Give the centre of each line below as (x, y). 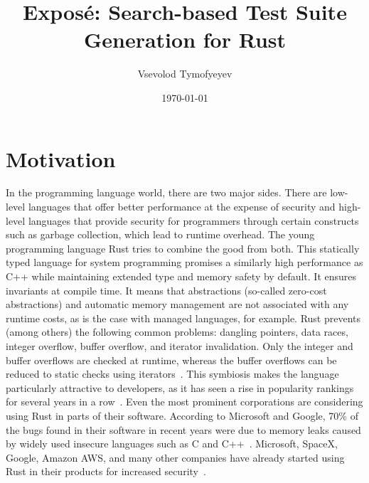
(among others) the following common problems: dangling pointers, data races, (177, 332)
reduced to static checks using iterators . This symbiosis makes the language (172, 374)
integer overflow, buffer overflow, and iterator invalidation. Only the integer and (180, 345)
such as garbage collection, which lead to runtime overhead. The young (160, 234)
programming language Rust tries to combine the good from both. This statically (183, 248)
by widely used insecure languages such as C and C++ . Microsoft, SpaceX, (172, 444)
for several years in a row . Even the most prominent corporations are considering (184, 402)
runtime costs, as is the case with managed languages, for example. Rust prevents (183, 318)
